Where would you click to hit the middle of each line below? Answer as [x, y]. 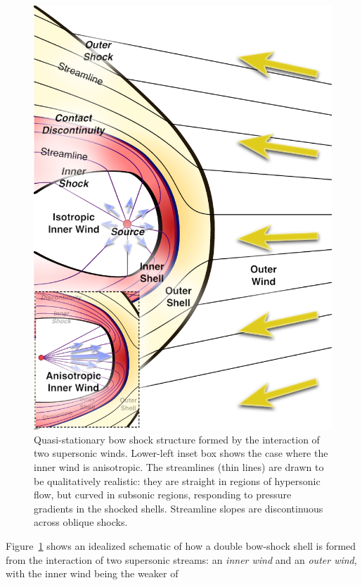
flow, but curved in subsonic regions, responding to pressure [163, 495]
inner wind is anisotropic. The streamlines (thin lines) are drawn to [179, 466]
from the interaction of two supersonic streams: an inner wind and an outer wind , [181, 559]
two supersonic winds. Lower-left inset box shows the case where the [181, 453]
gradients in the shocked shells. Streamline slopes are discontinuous [179, 508]
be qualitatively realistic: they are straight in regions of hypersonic [177, 480]
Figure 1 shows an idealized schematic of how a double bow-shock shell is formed [181, 545]
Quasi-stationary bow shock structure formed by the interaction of [177, 439]
